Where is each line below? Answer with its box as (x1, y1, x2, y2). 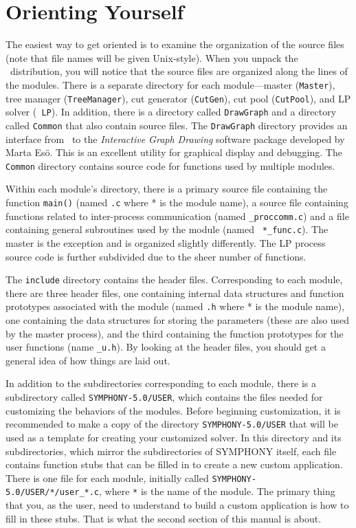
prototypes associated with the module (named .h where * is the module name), (5, 299, 345, 313)
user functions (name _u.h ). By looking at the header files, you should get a (5, 340, 326, 354)
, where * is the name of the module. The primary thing (99, 484, 335, 498)
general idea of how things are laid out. (5, 353, 170, 367)
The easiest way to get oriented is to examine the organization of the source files (5, 37, 344, 52)
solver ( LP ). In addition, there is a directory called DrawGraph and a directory (5, 104, 337, 119)
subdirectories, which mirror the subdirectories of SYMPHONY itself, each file (5, 443, 337, 458)
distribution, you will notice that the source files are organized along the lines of (10, 64, 348, 78)
